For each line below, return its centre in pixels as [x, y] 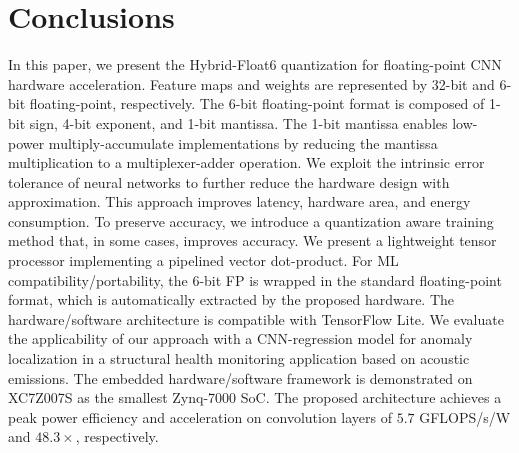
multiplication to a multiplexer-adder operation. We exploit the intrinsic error [246, 162]
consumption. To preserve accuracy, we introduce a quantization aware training [251, 220]
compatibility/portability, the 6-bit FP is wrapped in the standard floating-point [255, 279]
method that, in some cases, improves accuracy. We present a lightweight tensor [252, 240]
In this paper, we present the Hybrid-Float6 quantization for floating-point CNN [255, 64]
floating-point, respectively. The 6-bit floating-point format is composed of [257, 103]
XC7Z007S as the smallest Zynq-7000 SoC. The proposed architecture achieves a [255, 397]
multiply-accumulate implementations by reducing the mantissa [243, 142]
